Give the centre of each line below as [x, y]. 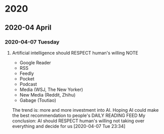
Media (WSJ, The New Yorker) [51, 90]
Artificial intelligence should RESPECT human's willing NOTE [75, 53]
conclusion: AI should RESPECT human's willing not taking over [78, 121]
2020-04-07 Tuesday [32, 42]
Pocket [27, 78]
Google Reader [35, 62]
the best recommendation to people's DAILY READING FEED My [78, 115]
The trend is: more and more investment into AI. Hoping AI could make [85, 110]
